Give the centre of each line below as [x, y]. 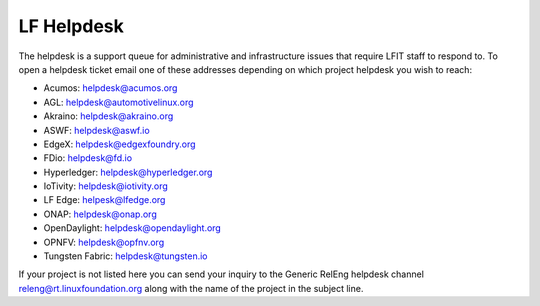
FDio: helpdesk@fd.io [88, 158]
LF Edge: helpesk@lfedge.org [104, 200]
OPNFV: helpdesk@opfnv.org [104, 242]
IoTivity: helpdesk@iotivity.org [106, 186]
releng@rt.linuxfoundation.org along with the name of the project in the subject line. [191, 288]
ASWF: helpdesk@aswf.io [96, 130]
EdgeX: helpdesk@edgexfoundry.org [119, 144]
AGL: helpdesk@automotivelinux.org [118, 102]
